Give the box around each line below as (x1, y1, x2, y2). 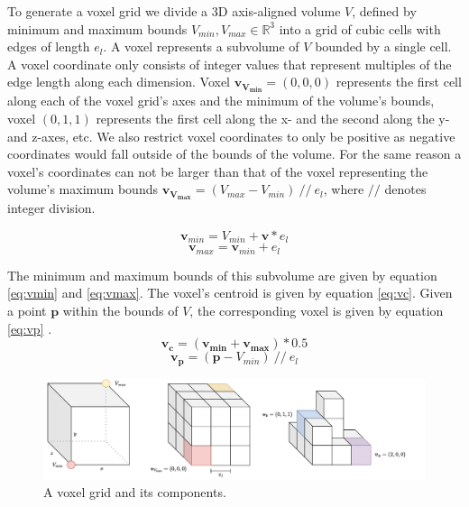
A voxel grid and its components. (43, 483, 226, 502)
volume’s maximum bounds (7, 180, 158, 198)
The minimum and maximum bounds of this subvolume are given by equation (7, 265, 437, 284)
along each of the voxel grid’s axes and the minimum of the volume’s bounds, (7, 91, 435, 110)
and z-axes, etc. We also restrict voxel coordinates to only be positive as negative (7, 126, 455, 145)
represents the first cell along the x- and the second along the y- (96, 109, 450, 128)
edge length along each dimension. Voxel (7, 72, 231, 91)
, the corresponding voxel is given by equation (189, 300, 444, 319)
